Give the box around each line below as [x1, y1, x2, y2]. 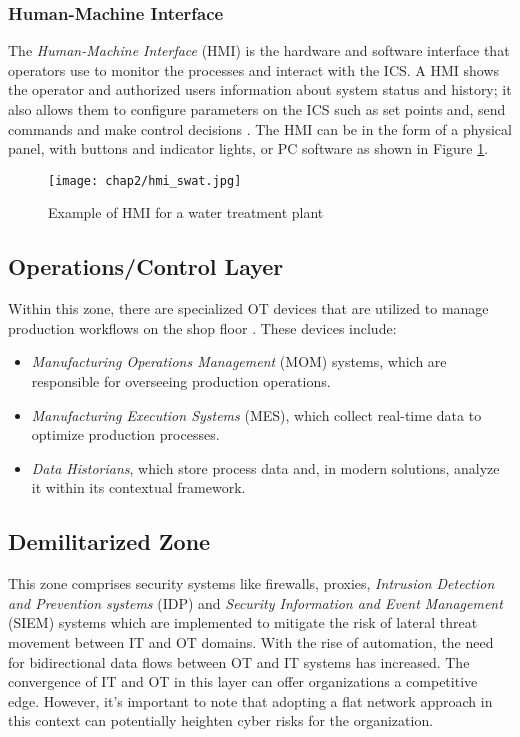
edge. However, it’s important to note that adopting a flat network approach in [8, 690, 493, 711]
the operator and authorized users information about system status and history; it [8, 79, 512, 100]
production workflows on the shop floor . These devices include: [8, 317, 397, 338]
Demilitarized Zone [8, 526, 211, 557]
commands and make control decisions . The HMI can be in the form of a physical [8, 118, 512, 139]
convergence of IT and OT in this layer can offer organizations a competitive [8, 671, 478, 692]
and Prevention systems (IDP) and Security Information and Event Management [8, 592, 503, 613]
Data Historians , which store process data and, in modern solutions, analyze [31, 457, 500, 478]
